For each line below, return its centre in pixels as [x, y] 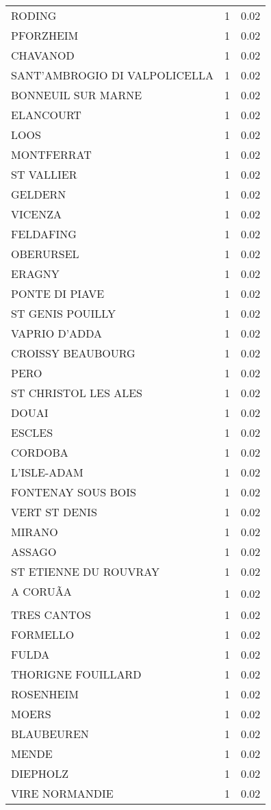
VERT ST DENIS [54, 512]
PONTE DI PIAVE [58, 293]
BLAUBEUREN [50, 734]
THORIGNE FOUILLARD [76, 674]
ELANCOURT [46, 115]
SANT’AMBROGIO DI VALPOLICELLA [112, 75]
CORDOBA [40, 452]
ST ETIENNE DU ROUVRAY [85, 571]
